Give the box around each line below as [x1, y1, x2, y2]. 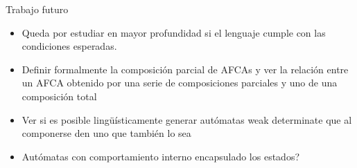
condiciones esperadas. [21, 39, 117, 53]
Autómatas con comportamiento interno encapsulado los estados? [21, 149, 300, 163]
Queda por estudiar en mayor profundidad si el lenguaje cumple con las [21, 25, 326, 39]
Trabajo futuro [6, 2, 69, 16]
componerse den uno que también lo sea [21, 126, 191, 140]
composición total [21, 88, 97, 103]
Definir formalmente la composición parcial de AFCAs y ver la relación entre [21, 62, 349, 76]
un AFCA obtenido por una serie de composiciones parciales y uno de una [21, 75, 338, 90]
